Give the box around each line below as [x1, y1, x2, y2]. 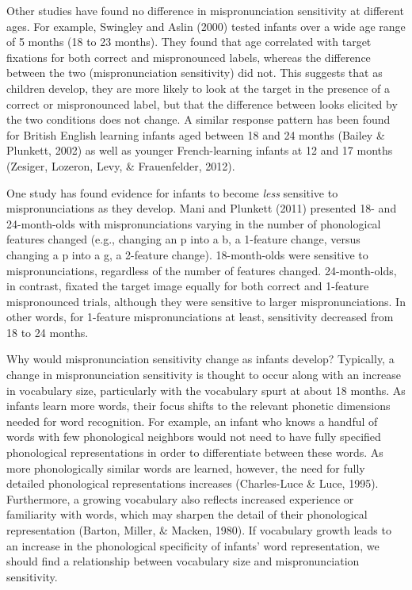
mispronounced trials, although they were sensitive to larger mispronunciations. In [6, 293, 406, 309]
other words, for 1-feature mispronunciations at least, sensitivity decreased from [6, 308, 394, 325]
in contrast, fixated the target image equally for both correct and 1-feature [6, 278, 369, 294]
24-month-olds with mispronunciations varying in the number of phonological [6, 215, 381, 232]
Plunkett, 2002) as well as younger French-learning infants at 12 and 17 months [6, 142, 393, 159]
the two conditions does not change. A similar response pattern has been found [6, 111, 391, 128]
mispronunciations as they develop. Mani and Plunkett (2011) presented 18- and [6, 200, 397, 216]
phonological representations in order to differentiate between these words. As [6, 444, 383, 461]
